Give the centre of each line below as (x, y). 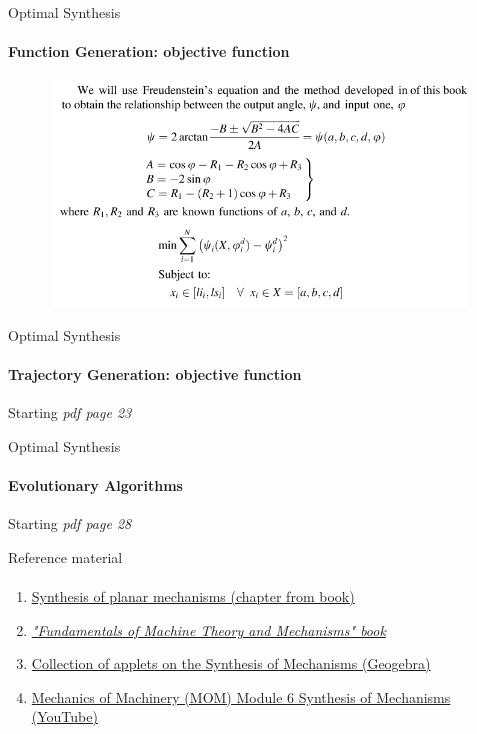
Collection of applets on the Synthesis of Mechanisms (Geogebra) (231, 663)
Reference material (65, 556)
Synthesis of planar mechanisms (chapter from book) (193, 595)
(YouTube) (64, 716)
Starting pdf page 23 (70, 412)
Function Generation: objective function (149, 51)
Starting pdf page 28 (70, 523)
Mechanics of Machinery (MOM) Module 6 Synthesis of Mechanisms (241, 696)
